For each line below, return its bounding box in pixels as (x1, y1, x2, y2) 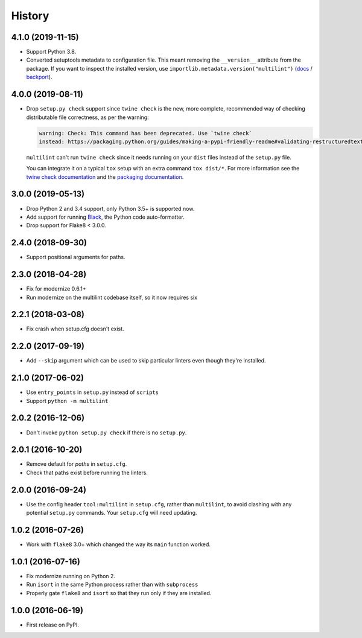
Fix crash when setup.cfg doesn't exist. (26, 325, 124, 332)
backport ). (26, 73, 52, 81)
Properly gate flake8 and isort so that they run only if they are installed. (26, 589, 212, 596)
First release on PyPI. (26, 621, 80, 628)
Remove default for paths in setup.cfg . (26, 460, 127, 468)
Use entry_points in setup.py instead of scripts (26, 388, 159, 396)
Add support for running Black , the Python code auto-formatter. (26, 213, 185, 221)
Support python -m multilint (26, 397, 109, 404)
